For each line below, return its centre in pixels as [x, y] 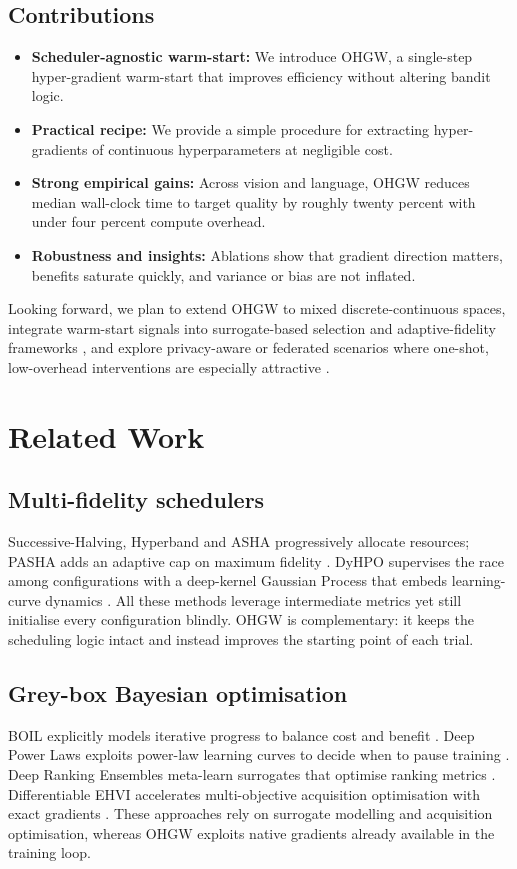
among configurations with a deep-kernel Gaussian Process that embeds [228, 580]
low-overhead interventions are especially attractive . [169, 366]
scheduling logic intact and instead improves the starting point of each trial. [241, 639]
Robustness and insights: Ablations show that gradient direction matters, [267, 254]
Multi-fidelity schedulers [136, 499]
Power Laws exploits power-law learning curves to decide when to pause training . [259, 754]
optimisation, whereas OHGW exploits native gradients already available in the [251, 832]
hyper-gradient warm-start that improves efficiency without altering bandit [261, 75]
